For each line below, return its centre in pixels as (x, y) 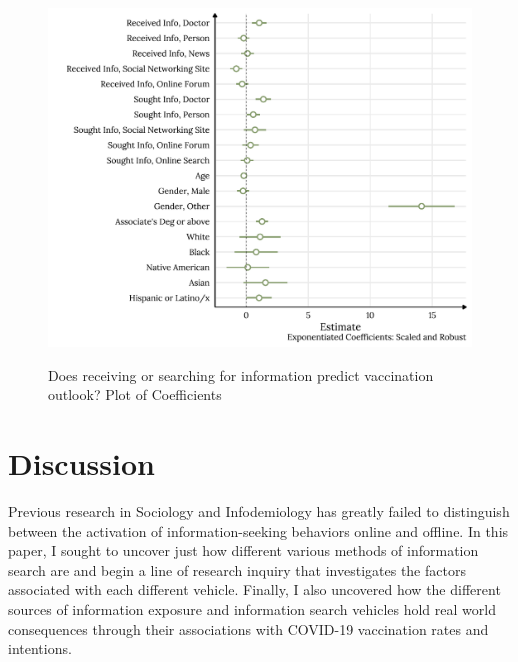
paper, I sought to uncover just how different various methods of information (243, 550)
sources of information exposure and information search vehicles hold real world (252, 608)
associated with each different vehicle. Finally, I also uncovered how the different (254, 589)
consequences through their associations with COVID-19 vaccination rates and (248, 628)
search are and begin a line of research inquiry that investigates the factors (237, 569)
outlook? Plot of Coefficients (135, 394)
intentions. (40, 648)
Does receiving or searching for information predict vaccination (241, 374)
